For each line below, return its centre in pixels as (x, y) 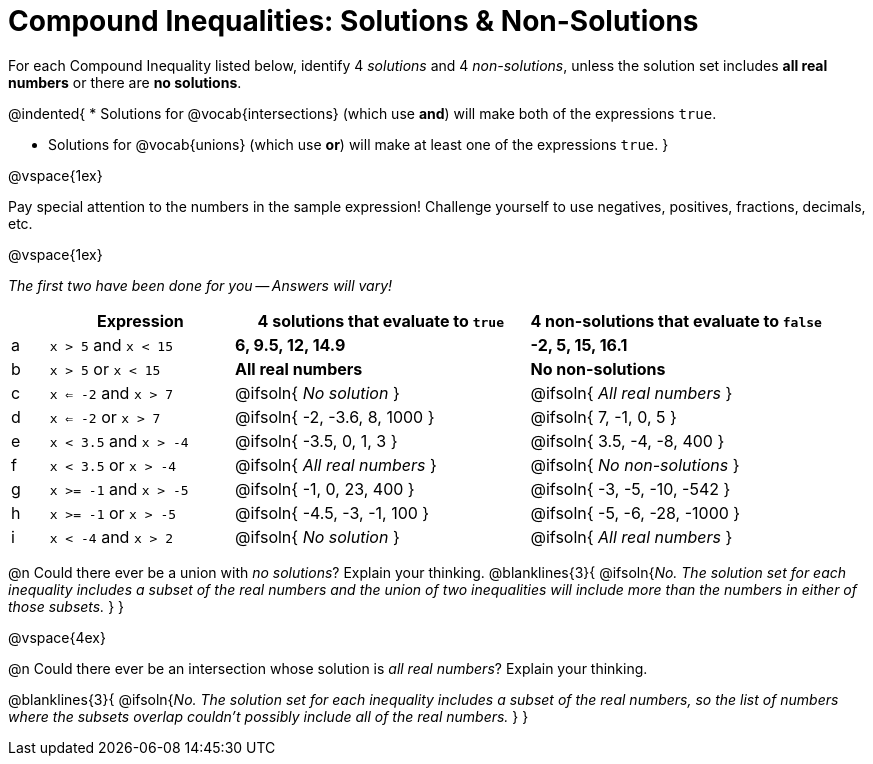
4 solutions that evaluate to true (380, 320)
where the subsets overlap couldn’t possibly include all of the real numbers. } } (268, 716)
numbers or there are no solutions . (125, 82)
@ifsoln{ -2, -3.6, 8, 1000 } (335, 416)
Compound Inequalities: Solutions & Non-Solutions (353, 21)
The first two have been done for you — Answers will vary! (200, 285)
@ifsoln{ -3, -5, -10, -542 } (630, 488)
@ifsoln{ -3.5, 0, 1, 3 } (316, 440)
